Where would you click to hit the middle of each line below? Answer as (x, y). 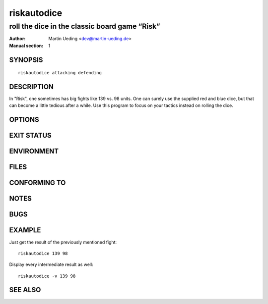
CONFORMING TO (37, 183)
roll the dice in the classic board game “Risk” (85, 26)
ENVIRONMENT (34, 151)
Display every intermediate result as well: (51, 264)
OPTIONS (24, 120)
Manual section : (26, 46)
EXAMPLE (25, 230)
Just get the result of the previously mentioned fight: (63, 242)
